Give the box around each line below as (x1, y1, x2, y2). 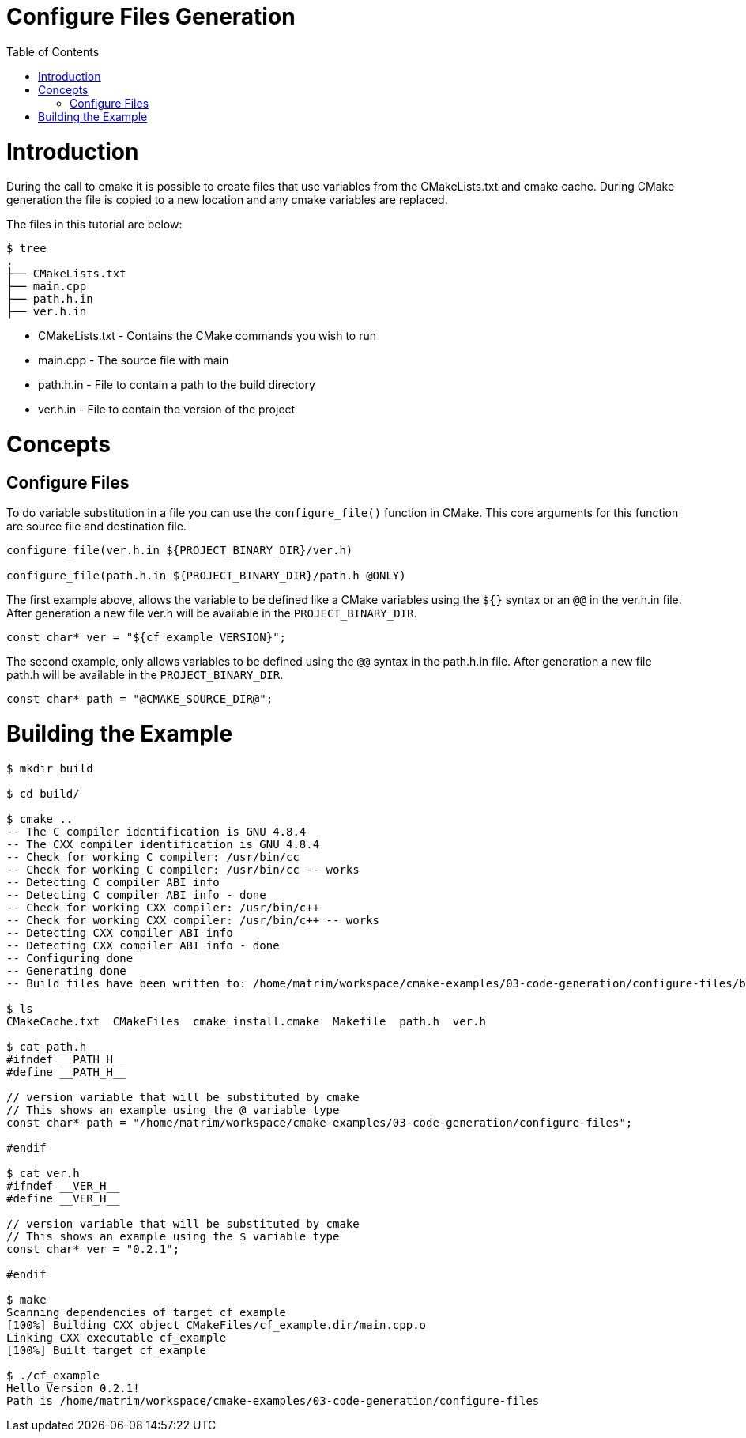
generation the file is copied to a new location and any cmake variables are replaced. (6, 193, 448, 207)
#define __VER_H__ (6, 1191, 120, 1205)
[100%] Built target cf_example (6, 1343, 206, 1357)
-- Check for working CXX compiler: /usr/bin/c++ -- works (6, 913, 380, 927)
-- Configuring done (6, 951, 134, 964)
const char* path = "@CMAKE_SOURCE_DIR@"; (6, 693, 273, 706)
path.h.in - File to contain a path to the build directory (38, 378, 315, 392)
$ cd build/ (6, 787, 80, 800)
